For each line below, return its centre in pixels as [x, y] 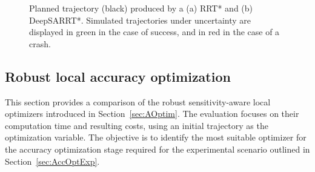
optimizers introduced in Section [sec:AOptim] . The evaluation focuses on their [152, 114]
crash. [40, 43]
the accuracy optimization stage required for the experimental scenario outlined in [157, 149]
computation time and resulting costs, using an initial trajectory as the [137, 125]
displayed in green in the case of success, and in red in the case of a [154, 32]
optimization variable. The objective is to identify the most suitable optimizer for [156, 137]
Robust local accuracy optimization [118, 76]
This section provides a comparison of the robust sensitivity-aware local [138, 101]
